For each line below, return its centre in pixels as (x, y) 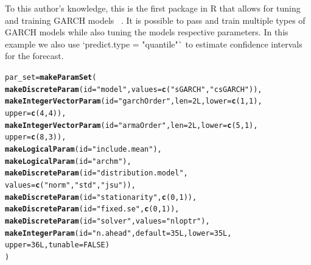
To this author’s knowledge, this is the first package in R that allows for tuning (153, 8)
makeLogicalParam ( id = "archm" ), (68, 161)
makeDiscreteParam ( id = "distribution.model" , (96, 173)
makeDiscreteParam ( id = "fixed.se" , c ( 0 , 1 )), (92, 209)
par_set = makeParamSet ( (51, 77)
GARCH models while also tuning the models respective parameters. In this (147, 32)
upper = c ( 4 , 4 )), (36, 113)
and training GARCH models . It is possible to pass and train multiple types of (155, 20)
